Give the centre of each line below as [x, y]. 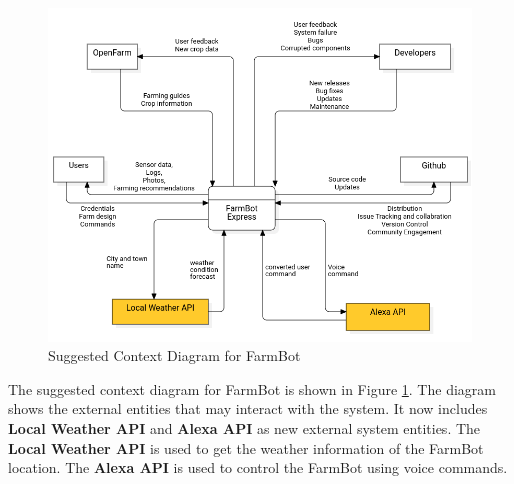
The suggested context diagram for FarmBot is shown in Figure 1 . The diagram [252, 388]
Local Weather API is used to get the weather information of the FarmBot [246, 447]
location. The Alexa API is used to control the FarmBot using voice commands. [258, 467]
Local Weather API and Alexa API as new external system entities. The [244, 428]
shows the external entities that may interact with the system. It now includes [248, 408]
